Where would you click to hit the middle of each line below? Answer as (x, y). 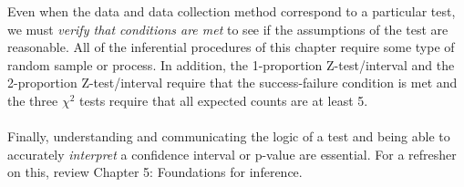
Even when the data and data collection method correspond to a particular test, (232, 11)
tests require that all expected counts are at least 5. (224, 100)
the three (33, 100)
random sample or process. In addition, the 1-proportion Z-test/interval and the (231, 64)
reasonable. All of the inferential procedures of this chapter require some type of (231, 47)
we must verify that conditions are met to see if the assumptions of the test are (228, 29)
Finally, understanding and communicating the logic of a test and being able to (229, 136)
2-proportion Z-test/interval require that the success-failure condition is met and (232, 83)
